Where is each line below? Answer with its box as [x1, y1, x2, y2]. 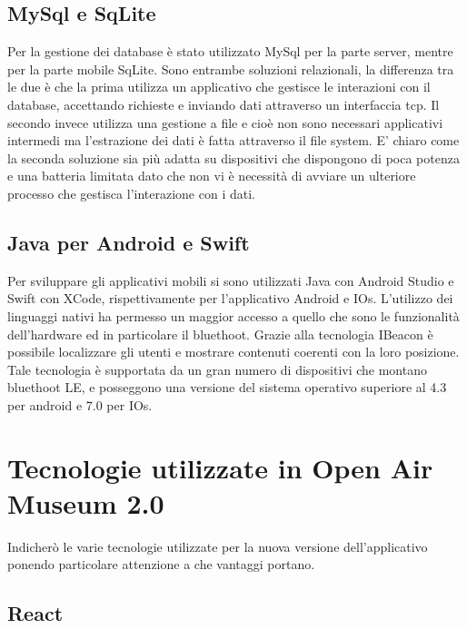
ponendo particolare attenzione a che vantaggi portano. [7, 555, 315, 574]
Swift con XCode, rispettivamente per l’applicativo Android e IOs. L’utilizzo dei [7, 289, 453, 308]
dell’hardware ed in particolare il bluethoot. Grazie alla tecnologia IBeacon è [7, 324, 433, 343]
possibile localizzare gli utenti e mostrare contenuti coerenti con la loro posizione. [7, 342, 460, 361]
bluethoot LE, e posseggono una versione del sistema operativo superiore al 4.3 [7, 378, 447, 397]
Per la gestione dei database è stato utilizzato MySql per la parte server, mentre [7, 42, 453, 61]
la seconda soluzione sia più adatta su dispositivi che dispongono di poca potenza [7, 148, 460, 167]
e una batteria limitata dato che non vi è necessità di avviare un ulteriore [7, 166, 416, 185]
